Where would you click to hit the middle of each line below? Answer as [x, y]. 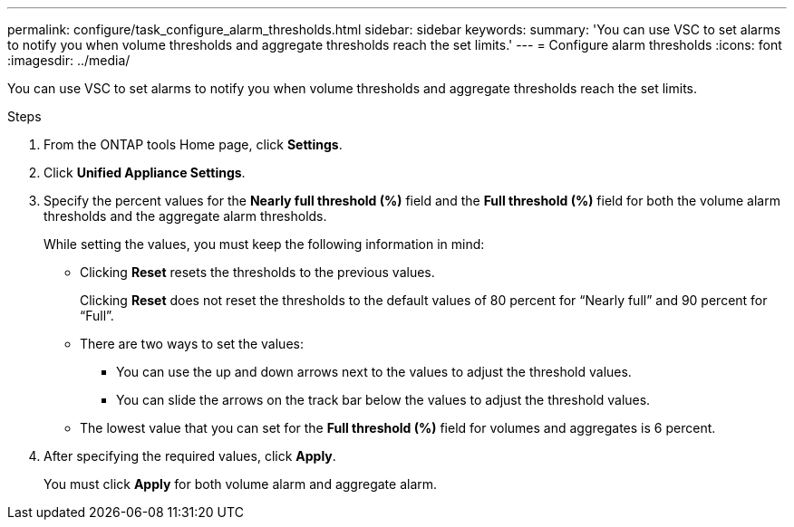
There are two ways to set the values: [192, 344]
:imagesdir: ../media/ [69, 60]
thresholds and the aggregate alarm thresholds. [185, 216]
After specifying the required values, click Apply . [190, 456]
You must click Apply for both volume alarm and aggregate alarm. [241, 484]
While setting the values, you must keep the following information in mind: [264, 244]
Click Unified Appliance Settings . [145, 172]
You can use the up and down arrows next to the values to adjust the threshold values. [374, 372]
